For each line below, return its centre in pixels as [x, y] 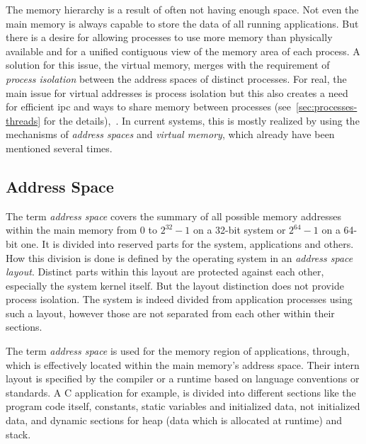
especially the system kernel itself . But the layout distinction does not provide [175, 285]
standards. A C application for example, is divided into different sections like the [181, 392]
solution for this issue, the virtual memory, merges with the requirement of [168, 65]
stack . [18, 434]
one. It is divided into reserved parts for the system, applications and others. [187, 243]
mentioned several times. [59, 148]
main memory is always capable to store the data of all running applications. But [182, 23]
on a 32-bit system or [239, 230]
